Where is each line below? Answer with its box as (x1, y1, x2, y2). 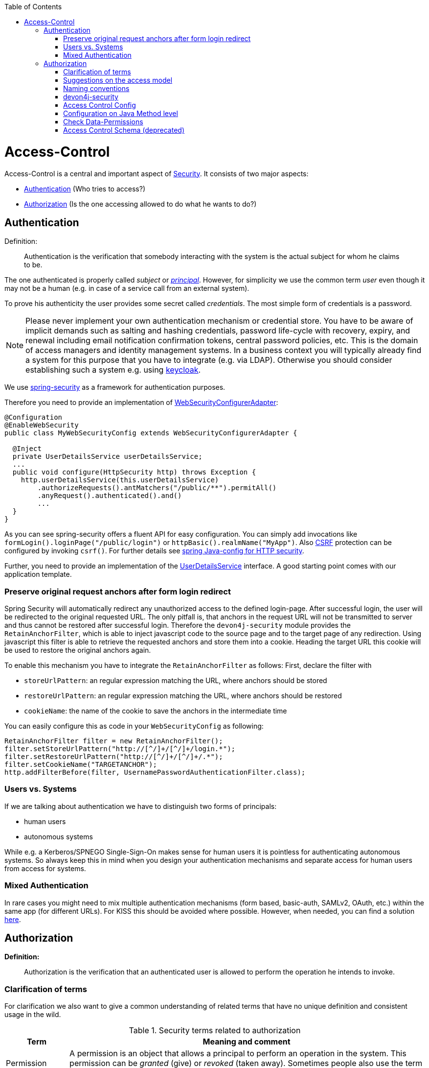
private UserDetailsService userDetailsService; (12, 452, 203, 461)
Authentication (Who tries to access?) (24, 184, 145, 193)
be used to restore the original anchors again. (4, 646, 151, 655)
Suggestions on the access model (63, 76, 173, 84)
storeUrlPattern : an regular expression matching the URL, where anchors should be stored (24, 676, 327, 685)
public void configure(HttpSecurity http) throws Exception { (12, 468, 256, 476)
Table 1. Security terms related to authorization (129, 1025, 301, 1036)
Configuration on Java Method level (63, 109, 178, 118)
